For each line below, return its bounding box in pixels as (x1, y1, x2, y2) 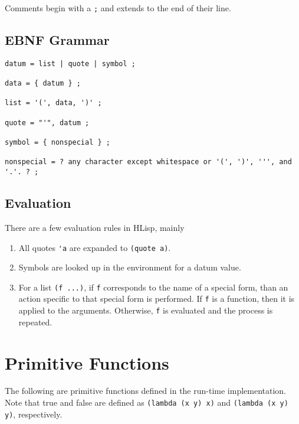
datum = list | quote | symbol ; (5, 59, 136, 68)
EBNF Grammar (5, 31, 110, 49)
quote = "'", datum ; (5, 118, 90, 127)
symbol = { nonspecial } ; (5, 138, 110, 147)
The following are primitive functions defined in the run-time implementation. (5, 384, 287, 397)
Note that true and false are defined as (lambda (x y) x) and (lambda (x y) (5, 396, 288, 409)
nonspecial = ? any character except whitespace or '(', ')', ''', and (5, 158, 292, 167)
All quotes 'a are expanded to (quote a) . (18, 241, 171, 253)
